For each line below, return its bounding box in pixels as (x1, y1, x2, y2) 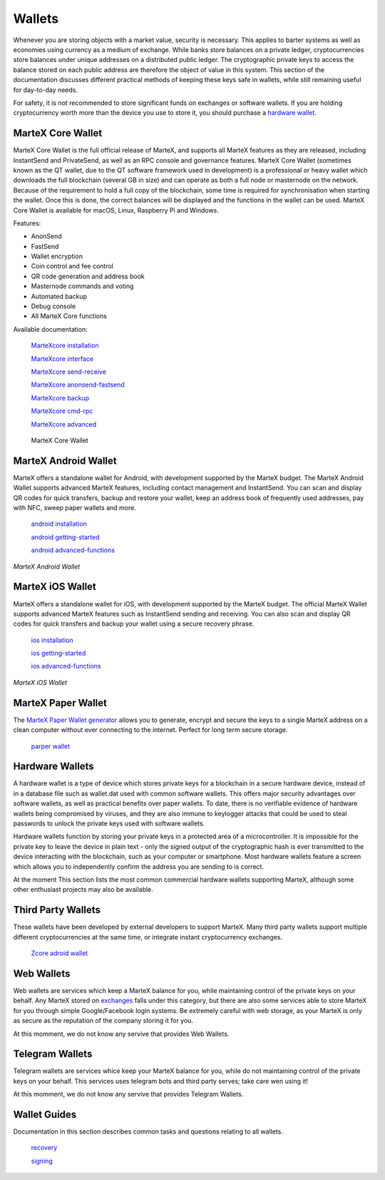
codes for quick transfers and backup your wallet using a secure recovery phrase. (13, 619, 255, 628)
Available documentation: (13, 325, 88, 333)
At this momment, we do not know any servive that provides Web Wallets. (13, 1029, 230, 1038)
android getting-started (31, 532, 100, 541)
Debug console (31, 302, 76, 310)
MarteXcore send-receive (31, 367, 107, 376)
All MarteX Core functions (31, 312, 107, 320)
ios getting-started (31, 649, 86, 658)
